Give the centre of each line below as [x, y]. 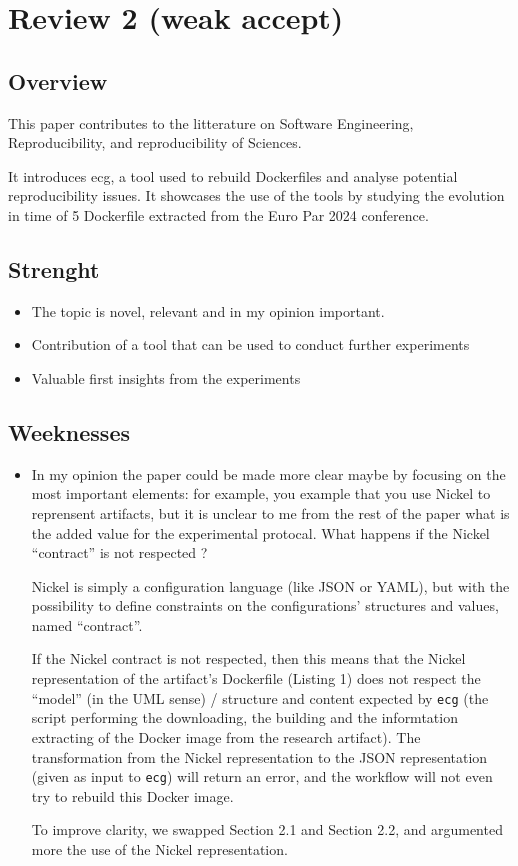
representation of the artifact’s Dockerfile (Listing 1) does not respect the [256, 678]
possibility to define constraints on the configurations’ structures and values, [265, 605]
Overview [58, 80]
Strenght [54, 268]
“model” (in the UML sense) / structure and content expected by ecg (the [260, 697]
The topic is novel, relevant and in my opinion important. [208, 310]
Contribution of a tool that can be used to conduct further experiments [250, 344]
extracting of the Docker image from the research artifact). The [226, 736]
